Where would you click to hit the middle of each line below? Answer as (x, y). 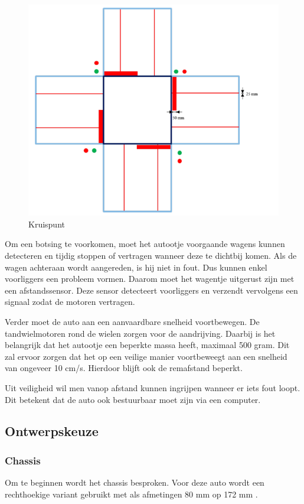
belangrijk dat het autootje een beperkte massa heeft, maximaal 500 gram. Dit (147, 345)
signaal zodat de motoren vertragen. (70, 302)
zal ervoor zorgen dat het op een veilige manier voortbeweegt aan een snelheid (146, 356)
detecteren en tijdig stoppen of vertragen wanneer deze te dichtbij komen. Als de (151, 255)
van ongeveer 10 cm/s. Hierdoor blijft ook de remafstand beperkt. (124, 368)
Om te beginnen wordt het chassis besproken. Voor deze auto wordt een (135, 482)
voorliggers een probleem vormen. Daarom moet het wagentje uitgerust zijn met (150, 279)
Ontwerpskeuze (52, 431)
